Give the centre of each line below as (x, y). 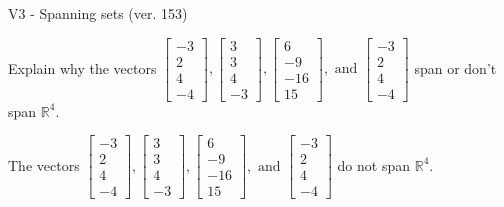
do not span (374, 164)
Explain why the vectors (82, 67)
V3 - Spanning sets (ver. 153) (98, 13)
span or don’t (455, 67)
